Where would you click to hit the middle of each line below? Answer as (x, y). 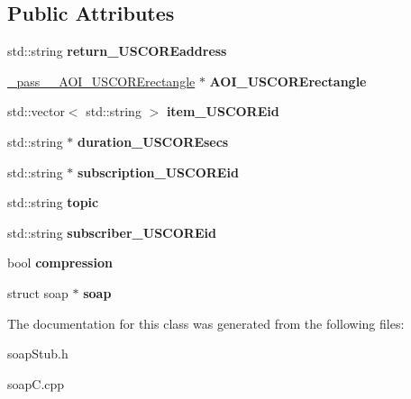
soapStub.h (38, 354)
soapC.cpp (36, 383)
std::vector (36, 111)
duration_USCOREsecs (153, 141)
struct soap (38, 292)
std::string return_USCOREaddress (117, 51)
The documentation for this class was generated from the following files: (206, 323)
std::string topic (53, 202)
